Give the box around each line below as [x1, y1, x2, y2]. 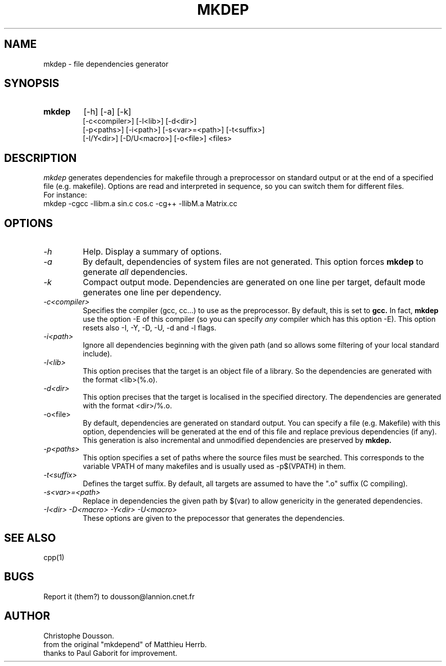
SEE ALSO [4, 531, 56, 544]
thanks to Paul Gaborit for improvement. [43, 648, 177, 657]
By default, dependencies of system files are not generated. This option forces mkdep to [82, 257, 424, 267]
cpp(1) [43, 552, 65, 562]
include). [82, 349, 112, 358]
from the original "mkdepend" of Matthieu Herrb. [43, 640, 207, 649]
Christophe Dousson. [43, 631, 115, 640]
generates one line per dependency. [82, 287, 221, 298]
